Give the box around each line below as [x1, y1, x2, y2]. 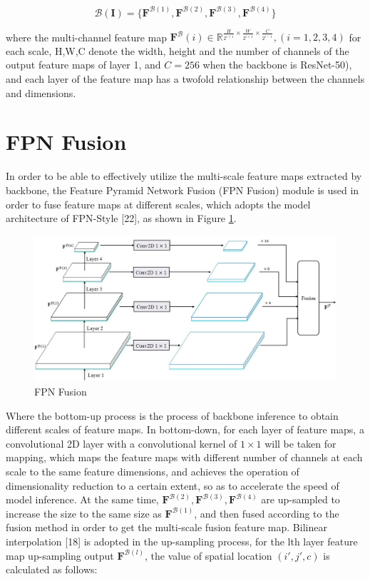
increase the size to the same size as [6, 505, 162, 520]
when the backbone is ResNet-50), [202, 57, 352, 72]
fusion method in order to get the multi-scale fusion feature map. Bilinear [6, 520, 327, 535]
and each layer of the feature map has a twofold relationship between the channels [6, 71, 365, 86]
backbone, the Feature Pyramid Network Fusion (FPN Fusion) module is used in [6, 182, 359, 197]
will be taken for [264, 435, 336, 450]
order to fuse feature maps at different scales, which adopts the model [6, 196, 311, 211]
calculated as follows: [6, 562, 98, 577]
